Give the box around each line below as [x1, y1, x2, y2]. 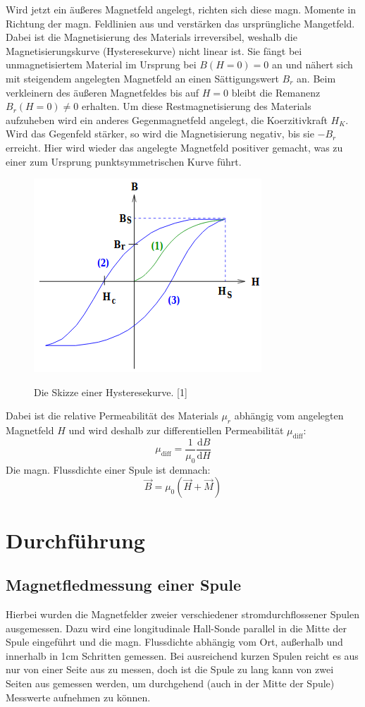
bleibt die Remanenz [231, 85, 321, 99]
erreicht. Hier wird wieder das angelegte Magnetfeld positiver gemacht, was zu [6, 140, 343, 154]
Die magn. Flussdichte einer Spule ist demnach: [6, 462, 211, 477]
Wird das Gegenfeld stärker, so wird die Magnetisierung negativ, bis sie [6, 126, 314, 141]
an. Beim [297, 70, 336, 85]
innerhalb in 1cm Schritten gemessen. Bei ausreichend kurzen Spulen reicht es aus [6, 648, 359, 663]
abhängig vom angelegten [234, 408, 344, 423]
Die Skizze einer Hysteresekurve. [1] [34, 384, 187, 399]
